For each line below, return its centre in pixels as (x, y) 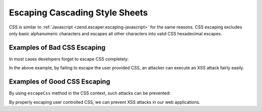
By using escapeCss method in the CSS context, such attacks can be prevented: (90, 93)
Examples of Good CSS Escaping (59, 82)
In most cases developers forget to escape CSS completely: (69, 59)
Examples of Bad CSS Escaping (57, 48)
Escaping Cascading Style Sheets (78, 13)
